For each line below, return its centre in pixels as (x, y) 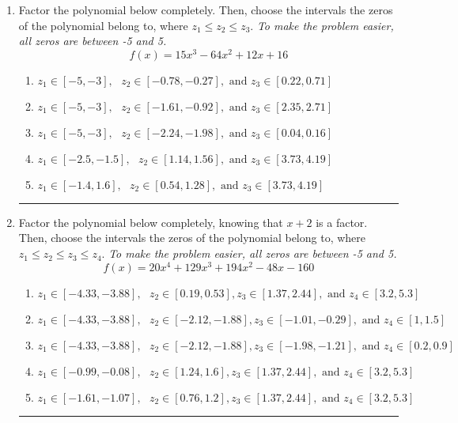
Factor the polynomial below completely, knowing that (151, 222)
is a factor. (342, 222)
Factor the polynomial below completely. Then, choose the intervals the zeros (206, 9)
